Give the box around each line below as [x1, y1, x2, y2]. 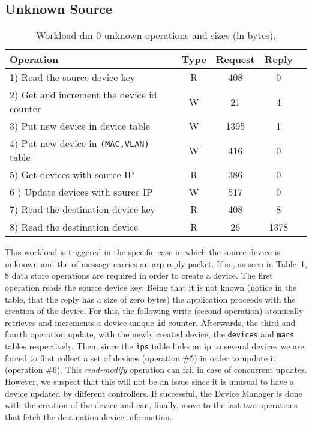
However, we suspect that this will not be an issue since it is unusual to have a [5, 375, 295, 387]
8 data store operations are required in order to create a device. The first [5, 269, 273, 282]
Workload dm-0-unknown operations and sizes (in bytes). [36, 28, 276, 43]
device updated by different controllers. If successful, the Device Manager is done [5, 387, 302, 399]
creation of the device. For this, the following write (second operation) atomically [5, 304, 304, 317]
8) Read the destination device [10, 220, 139, 234]
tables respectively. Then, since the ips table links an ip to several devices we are [5, 340, 304, 352]
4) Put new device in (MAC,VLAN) [10, 136, 149, 151]
